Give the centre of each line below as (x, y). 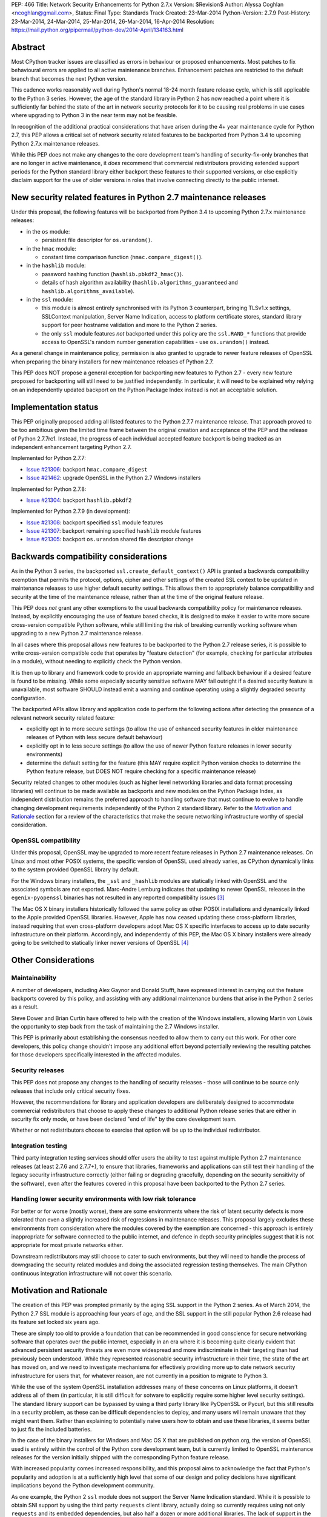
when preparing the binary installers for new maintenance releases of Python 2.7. (113, 362)
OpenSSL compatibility (46, 840)
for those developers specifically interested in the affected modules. (96, 1055)
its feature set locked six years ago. (55, 1322)
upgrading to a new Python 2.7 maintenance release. (77, 633)
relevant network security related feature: (63, 718)
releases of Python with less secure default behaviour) (94, 737)
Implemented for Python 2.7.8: (49, 489)
